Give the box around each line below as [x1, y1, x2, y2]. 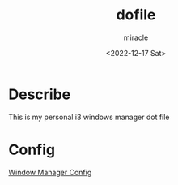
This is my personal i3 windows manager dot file [8, 112, 170, 122]
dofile [116, 6, 156, 24]
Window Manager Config [8, 167, 92, 177]
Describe [8, 85, 71, 103]
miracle [123, 32, 149, 42]
